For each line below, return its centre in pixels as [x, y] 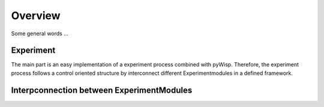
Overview [36, 16]
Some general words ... [40, 33]
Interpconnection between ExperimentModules [102, 90]
